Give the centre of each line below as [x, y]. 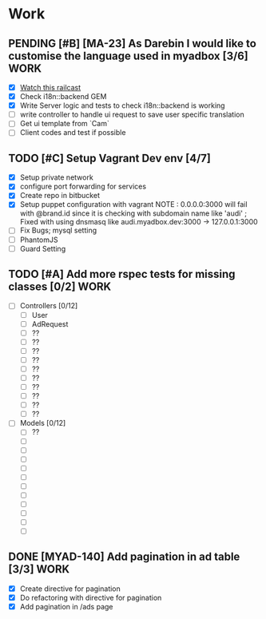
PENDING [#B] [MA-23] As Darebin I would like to [133, 44]
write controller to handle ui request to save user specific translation [132, 115]
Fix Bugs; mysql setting [58, 230]
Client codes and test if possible [73, 133]
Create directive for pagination [70, 589]
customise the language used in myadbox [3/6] [129, 56]
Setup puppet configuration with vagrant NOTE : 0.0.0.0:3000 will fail [133, 204]
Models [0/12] [43, 423]
